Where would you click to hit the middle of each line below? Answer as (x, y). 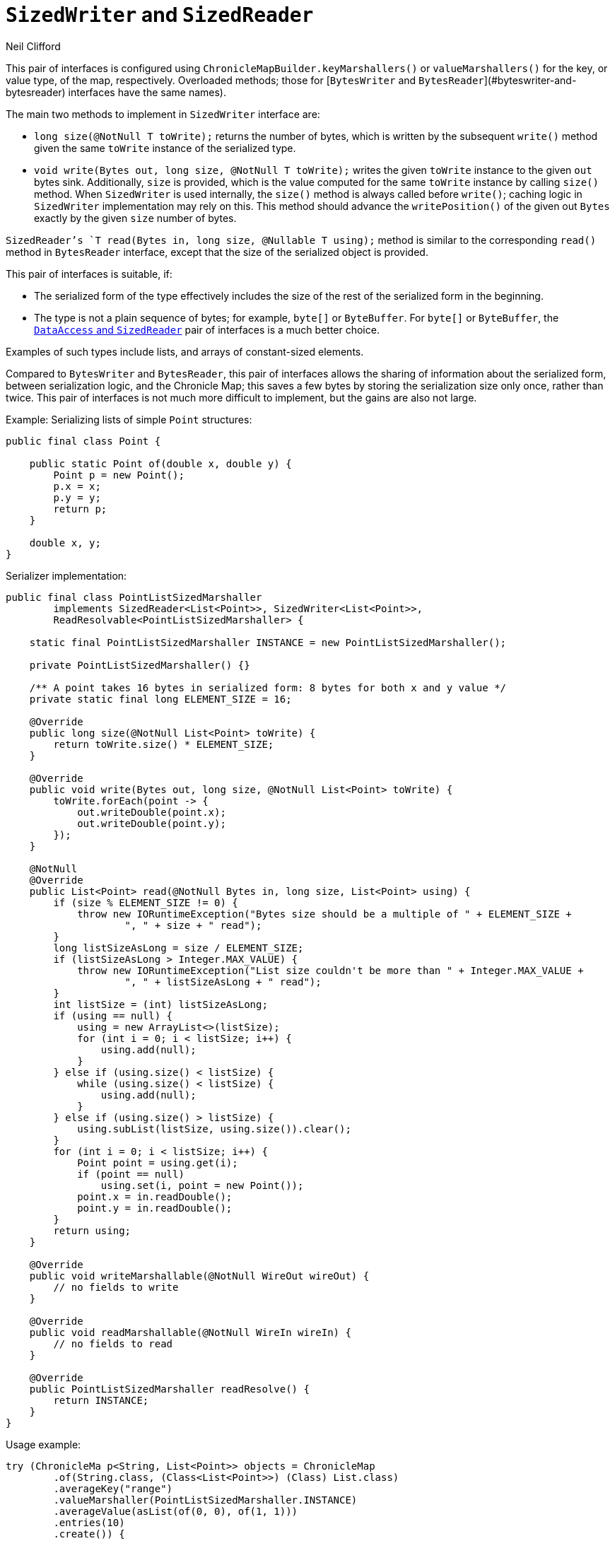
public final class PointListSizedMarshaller (134, 597)
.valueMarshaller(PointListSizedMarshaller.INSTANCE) (205, 1500)
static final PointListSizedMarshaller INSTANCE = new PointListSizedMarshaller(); (268, 642)
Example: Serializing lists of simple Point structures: (129, 419)
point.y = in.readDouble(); (155, 1208)
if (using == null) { (113, 1015)
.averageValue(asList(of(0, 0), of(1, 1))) (176, 1511)
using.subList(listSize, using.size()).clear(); (214, 1129)
